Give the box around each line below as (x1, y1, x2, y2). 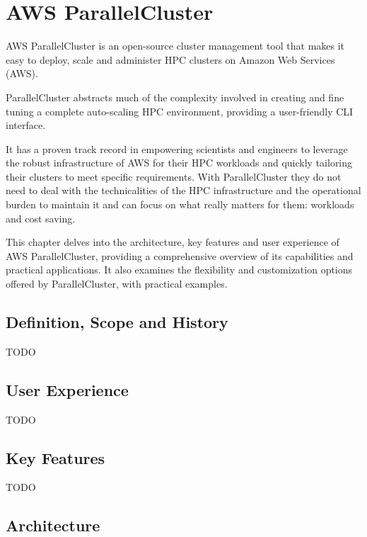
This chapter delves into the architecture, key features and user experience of (6, 234, 339, 249)
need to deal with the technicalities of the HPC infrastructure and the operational (6, 183, 361, 198)
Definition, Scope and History (6, 311, 228, 333)
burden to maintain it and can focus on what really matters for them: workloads (6, 197, 354, 212)
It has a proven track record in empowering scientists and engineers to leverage (6, 141, 348, 156)
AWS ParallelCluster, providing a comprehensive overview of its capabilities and (6, 248, 354, 263)
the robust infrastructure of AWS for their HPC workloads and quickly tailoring (6, 155, 353, 170)
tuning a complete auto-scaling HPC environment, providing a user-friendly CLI (6, 103, 354, 118)
